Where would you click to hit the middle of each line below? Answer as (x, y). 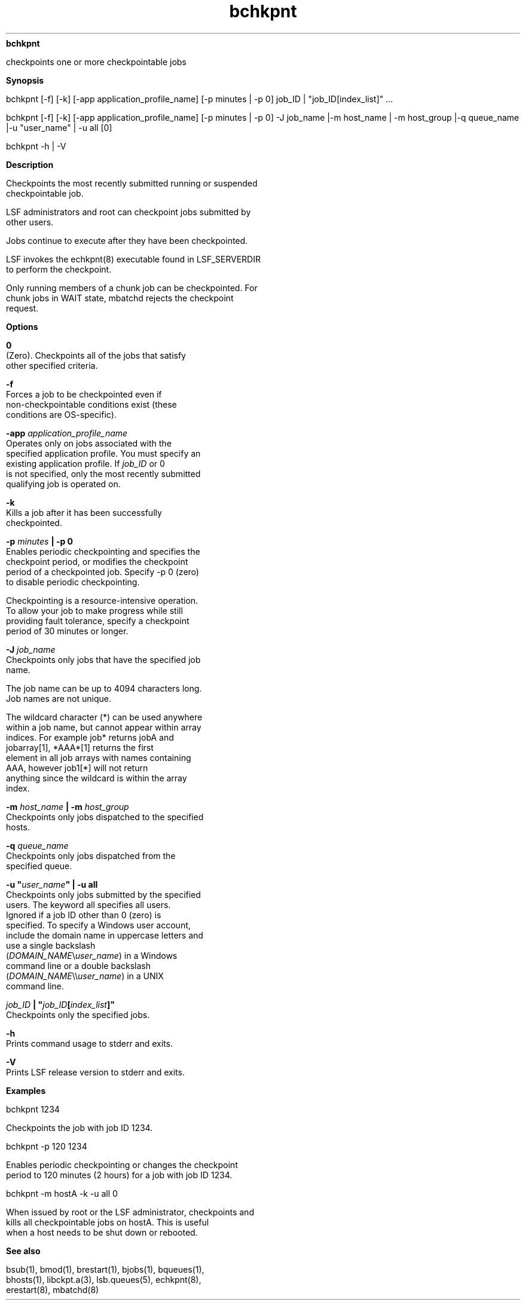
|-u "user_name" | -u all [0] (59, 127)
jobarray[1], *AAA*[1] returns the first (80, 747)
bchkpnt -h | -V (36, 146)
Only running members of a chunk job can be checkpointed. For (132, 288)
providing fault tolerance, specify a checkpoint (98, 621)
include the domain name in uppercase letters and (105, 935)
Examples (26, 1090)
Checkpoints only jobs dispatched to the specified (105, 817)
